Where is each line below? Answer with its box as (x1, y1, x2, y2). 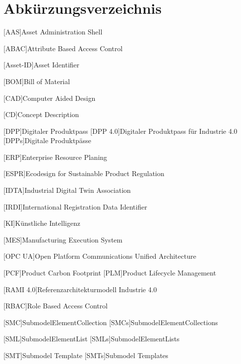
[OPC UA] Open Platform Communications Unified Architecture (3, 251, 196, 261)
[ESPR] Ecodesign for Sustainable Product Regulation (3, 168, 164, 179)
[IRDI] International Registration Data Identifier (3, 201, 147, 212)
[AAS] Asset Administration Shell (3, 27, 103, 37)
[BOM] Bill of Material (3, 76, 70, 86)
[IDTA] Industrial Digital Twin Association (3, 185, 131, 195)
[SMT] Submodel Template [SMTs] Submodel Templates (3, 350, 168, 360)
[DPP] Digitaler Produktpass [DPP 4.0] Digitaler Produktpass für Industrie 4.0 (3, 125, 238, 136)
